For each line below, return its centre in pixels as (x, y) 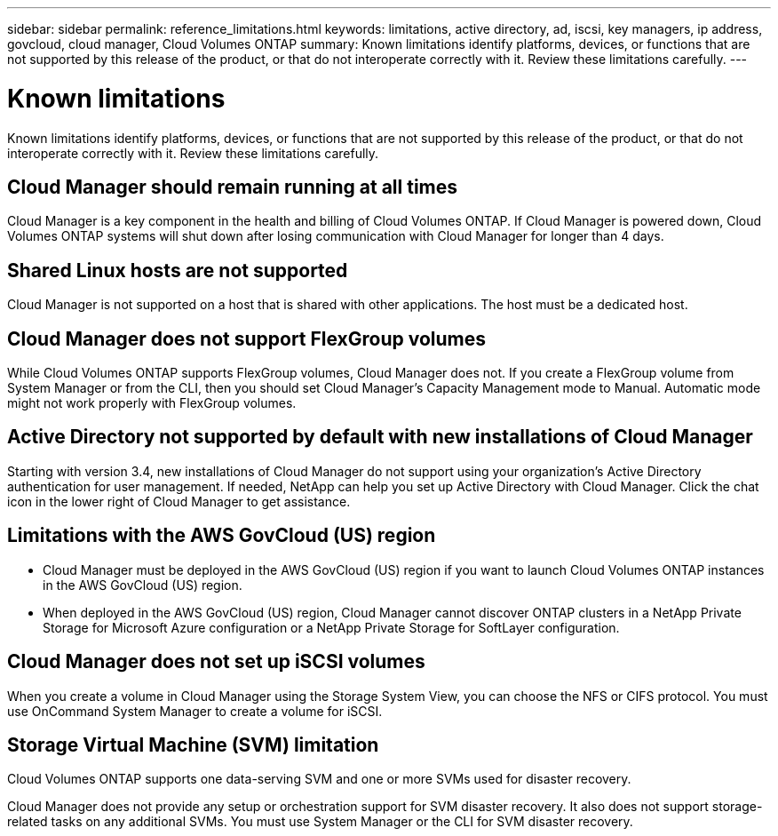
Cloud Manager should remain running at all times (233, 187)
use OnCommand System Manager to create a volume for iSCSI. (195, 711)
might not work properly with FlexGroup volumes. (152, 403)
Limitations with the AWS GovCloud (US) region (222, 536)
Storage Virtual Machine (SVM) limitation (193, 744)
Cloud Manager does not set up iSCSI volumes (216, 662)
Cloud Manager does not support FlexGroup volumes (247, 338)
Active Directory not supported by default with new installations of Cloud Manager (380, 437)
